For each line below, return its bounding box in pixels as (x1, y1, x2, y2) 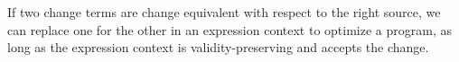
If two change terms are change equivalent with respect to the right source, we (7, 3, 441, 21)
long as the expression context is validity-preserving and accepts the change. (7, 38, 429, 57)
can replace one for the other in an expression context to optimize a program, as (7, 20, 452, 39)
